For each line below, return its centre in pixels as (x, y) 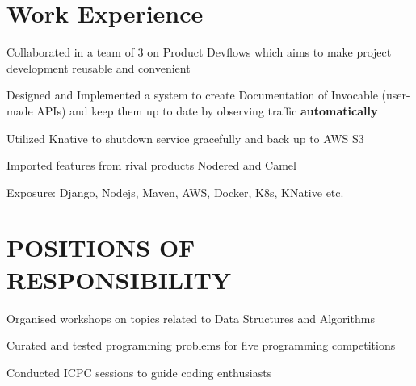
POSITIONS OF (101, 248)
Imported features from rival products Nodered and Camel (151, 165)
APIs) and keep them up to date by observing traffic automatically (207, 110)
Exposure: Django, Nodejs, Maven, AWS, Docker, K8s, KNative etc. (175, 192)
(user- (396, 95)
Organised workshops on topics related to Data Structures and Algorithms (191, 318)
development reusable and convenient (99, 67)
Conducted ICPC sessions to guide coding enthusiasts (139, 372)
